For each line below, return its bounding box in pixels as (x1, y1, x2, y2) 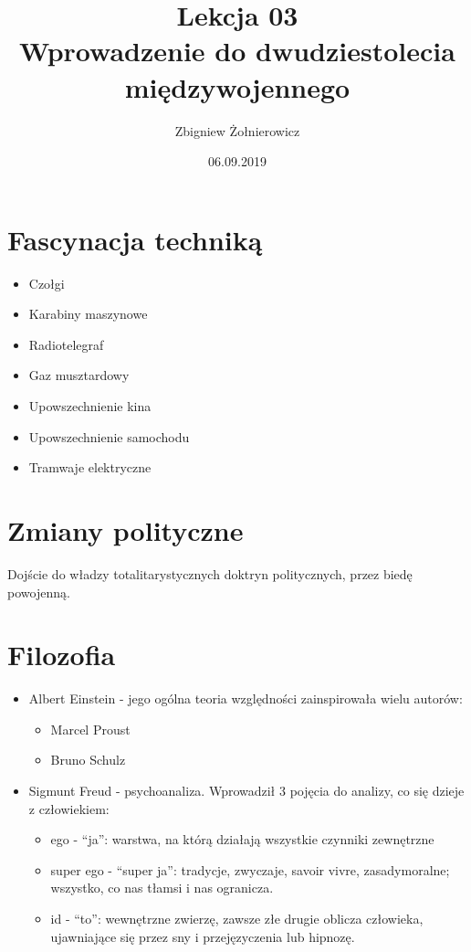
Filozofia (7, 636, 116, 673)
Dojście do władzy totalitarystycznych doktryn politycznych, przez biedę (7, 564, 413, 583)
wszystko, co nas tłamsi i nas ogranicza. (50, 878, 274, 897)
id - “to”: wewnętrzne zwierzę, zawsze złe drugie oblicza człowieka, (50, 908, 424, 927)
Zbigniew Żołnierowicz (174, 121, 300, 140)
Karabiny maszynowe (28, 304, 148, 323)
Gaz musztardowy (28, 365, 130, 385)
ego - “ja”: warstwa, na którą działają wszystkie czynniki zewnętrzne (50, 830, 434, 849)
